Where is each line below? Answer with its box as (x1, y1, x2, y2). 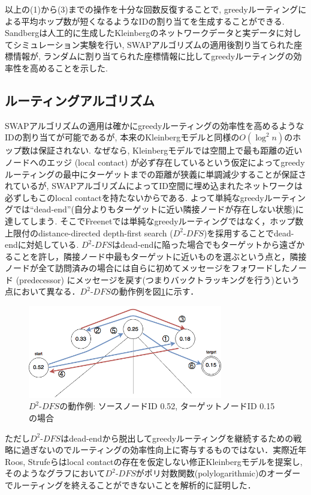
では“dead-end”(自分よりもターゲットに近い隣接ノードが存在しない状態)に (13, 203, 304, 215)
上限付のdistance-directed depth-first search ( (5, 226, 173, 239)
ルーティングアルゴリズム (5, 91, 155, 109)
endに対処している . (5, 238, 79, 251)
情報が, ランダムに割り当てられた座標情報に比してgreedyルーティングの (13, 50, 294, 62)
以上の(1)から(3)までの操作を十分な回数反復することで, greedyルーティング (5, 3, 298, 15)
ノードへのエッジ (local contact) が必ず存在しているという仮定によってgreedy (5, 155, 305, 168)
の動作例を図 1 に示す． (110, 285, 199, 298)
